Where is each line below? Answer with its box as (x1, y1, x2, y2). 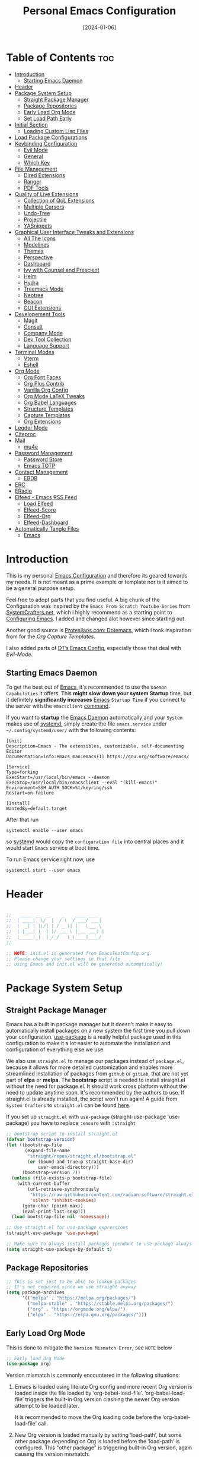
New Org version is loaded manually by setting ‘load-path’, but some (14, 1431, 182, 1439)
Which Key (23, 159, 50, 166)
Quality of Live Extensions (14, 190, 79, 197)
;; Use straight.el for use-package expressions (6, 1225, 129, 1231)
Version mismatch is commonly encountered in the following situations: (6, 1371, 180, 1379)
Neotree (23, 291, 44, 298)
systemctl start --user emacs (6, 868, 81, 873)
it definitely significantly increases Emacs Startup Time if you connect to (6, 696, 186, 704)
